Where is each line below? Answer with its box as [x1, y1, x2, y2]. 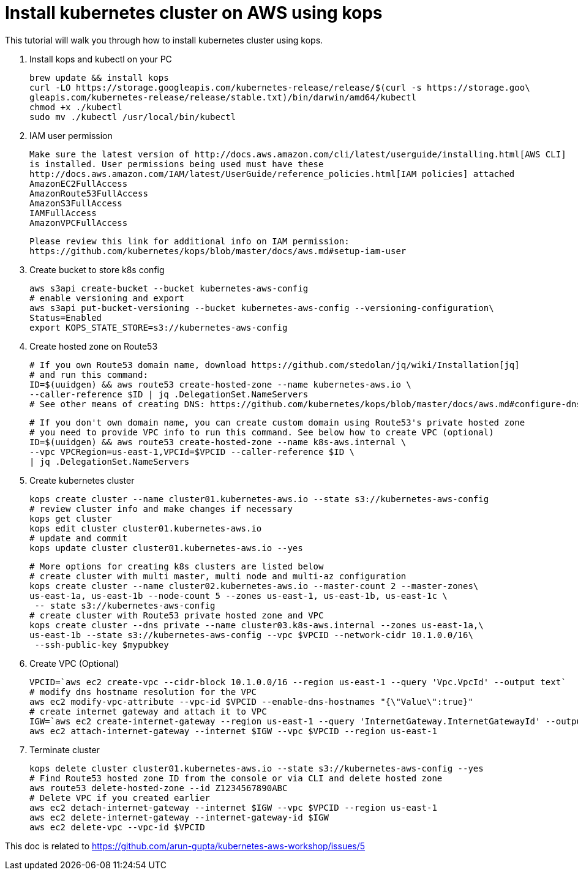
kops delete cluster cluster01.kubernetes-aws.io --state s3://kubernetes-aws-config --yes [29, 763, 484, 773]
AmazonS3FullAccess [29, 198, 122, 208]
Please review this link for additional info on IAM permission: [29, 236, 350, 246]
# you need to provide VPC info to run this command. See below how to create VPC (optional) [29, 427, 494, 437]
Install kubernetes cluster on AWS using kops [5, 2, 383, 23]
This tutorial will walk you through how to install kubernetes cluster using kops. [5, 34, 323, 45]
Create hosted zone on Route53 [29, 340, 158, 351]
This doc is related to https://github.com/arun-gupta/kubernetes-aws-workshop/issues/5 [5, 840, 366, 851]
